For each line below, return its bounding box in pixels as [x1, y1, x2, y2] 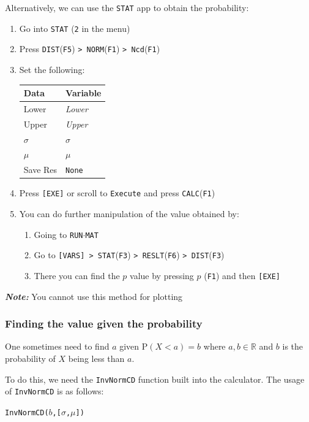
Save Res [23, 163, 58, 176]
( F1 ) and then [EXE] [204, 269, 281, 282]
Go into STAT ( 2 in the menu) [19, 21, 130, 34]
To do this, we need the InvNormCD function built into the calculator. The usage [5, 372, 305, 385]
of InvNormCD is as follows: [5, 385, 104, 397]
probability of [5, 352, 56, 365]
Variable [65, 86, 102, 99]
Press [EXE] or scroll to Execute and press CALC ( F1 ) [19, 186, 215, 199]
